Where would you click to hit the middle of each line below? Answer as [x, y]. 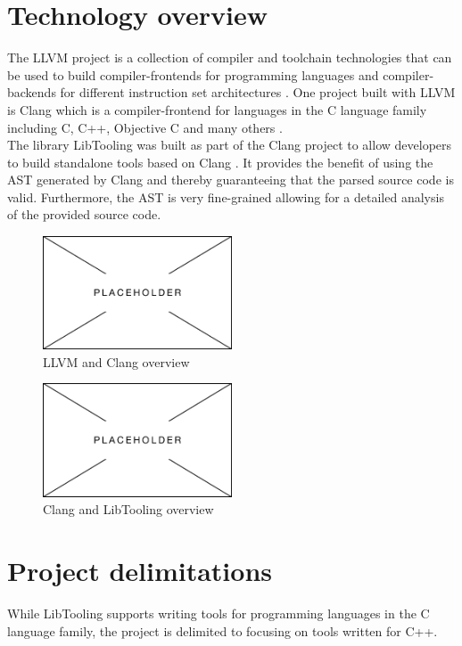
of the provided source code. [84, 214]
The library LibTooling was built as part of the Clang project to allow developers [230, 145]
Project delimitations [140, 570]
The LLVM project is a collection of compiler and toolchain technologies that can [230, 57]
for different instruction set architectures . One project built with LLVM [258, 92]
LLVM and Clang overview [116, 361]
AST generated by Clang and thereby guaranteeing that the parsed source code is [231, 180]
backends [32, 92]
